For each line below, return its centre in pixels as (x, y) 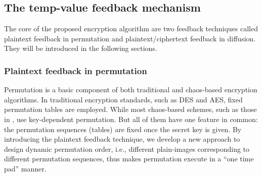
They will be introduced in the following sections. (81, 48)
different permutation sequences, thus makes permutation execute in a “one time (129, 159)
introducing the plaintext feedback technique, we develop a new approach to (122, 139)
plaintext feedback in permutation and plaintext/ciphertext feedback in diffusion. (130, 38)
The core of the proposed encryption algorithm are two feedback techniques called (131, 28)
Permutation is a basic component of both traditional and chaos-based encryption (131, 90)
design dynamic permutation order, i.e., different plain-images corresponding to (127, 149)
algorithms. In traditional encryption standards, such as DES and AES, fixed (123, 99)
